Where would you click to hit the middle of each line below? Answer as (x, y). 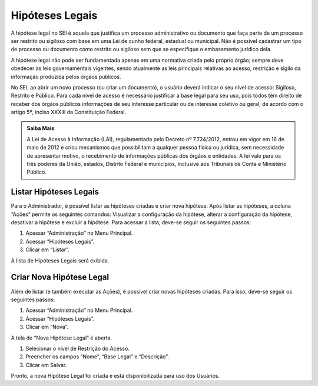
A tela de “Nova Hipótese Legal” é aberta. (62, 338)
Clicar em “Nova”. (47, 327)
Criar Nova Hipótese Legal (60, 277)
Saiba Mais (41, 128)
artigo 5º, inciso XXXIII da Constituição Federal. (69, 112)
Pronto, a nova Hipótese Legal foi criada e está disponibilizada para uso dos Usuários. (115, 376)
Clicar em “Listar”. (48, 249)
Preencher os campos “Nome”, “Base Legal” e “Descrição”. (97, 357)
